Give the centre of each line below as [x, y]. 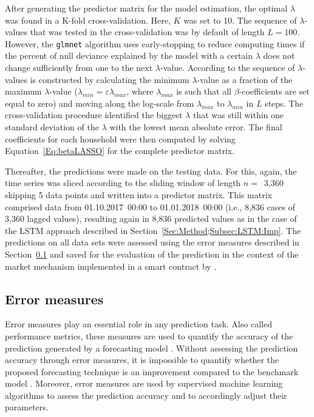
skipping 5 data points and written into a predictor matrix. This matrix [138, 194]
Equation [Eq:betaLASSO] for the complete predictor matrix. [120, 151]
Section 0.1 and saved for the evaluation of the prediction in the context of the [152, 254]
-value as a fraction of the [245, 79]
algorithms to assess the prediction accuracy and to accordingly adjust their [146, 395]
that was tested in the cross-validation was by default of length [147, 32]
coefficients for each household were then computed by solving [120, 138]
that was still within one [238, 115]
